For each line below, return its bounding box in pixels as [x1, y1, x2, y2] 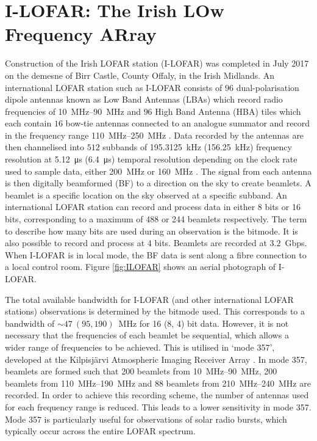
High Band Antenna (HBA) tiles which [155, 104, 301, 117]
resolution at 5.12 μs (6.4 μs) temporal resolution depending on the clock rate [5, 153, 297, 166]
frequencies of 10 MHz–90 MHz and [5, 104, 141, 117]
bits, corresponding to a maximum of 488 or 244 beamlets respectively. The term [5, 213, 307, 225]
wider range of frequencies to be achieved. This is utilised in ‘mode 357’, [5, 340, 275, 353]
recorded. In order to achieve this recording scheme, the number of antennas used [5, 388, 309, 401]
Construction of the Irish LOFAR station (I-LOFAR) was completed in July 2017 [5, 57, 309, 70]
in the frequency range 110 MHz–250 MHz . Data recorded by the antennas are [5, 128, 304, 141]
